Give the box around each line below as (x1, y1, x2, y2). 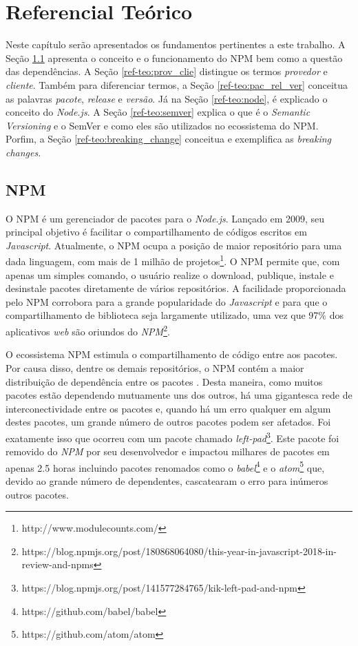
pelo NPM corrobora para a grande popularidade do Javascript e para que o (6, 294, 328, 309)
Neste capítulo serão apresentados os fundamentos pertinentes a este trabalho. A (6, 37, 346, 52)
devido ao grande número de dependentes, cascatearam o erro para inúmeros (6, 473, 328, 488)
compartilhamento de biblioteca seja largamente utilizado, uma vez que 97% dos (6, 308, 344, 322)
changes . (6, 145, 41, 159)
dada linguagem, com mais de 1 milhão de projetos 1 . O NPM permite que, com (6, 252, 340, 269)
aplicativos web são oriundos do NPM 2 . (6, 322, 170, 338)
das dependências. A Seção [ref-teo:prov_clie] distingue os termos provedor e (6, 64, 328, 79)
